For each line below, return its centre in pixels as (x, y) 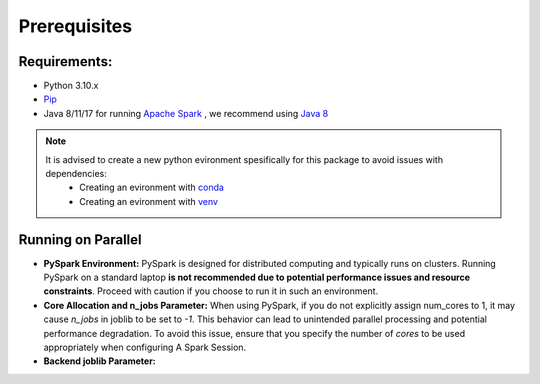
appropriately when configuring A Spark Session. (145, 347)
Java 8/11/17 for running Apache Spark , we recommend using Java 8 (186, 113)
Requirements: (65, 61)
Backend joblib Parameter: (100, 361)
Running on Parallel (80, 239)
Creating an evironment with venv (149, 201)
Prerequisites (75, 26)
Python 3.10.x (71, 86)
